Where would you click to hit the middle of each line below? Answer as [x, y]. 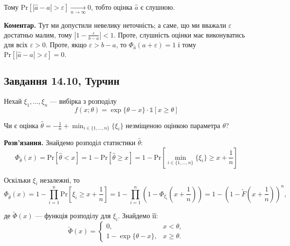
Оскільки [17, 180]
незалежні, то [60, 180]
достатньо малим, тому [38, 34]
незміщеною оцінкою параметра [173, 125]
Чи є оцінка [21, 125]
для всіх [16, 44]
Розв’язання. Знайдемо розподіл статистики [70, 142]
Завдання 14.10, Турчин [62, 80]
